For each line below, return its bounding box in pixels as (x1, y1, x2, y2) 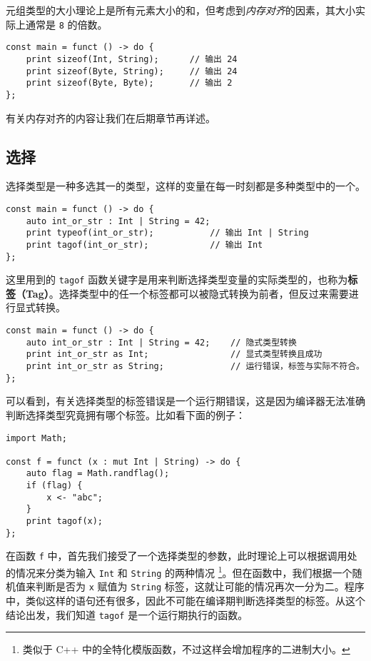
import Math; (6, 433, 67, 443)
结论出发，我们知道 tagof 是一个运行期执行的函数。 (6, 607, 248, 622)
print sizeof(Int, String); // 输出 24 (26, 54, 238, 64)
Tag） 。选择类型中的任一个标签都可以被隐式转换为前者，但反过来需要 (25, 286, 349, 301)
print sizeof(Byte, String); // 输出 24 (26, 66, 238, 76)
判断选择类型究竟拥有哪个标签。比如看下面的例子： (6, 407, 245, 422)
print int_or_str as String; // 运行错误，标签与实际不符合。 (26, 361, 365, 372)
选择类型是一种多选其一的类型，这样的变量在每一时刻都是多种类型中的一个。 (6, 178, 365, 193)
